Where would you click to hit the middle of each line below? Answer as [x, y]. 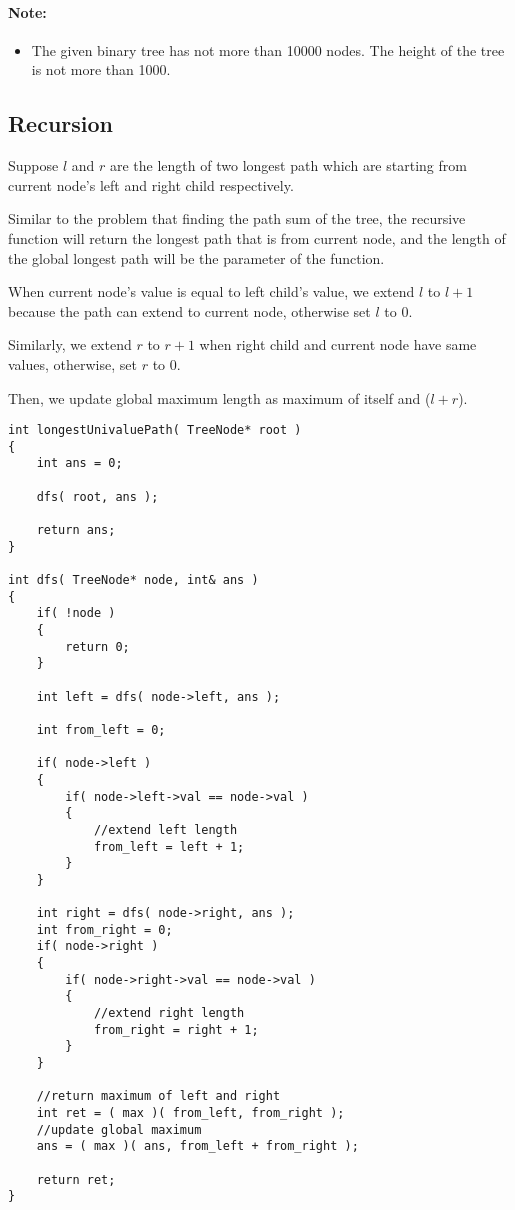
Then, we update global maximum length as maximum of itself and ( [219, 397]
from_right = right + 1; [176, 1029]
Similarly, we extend [70, 344]
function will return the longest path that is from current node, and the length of [257, 237]
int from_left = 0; [101, 729]
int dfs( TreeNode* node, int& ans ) [133, 580]
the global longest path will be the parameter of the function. [196, 257]
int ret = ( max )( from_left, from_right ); [190, 1113]
